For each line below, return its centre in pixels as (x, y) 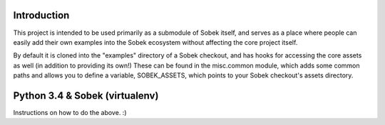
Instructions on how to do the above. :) (70, 112)
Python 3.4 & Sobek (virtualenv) (86, 96)
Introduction (41, 15)
